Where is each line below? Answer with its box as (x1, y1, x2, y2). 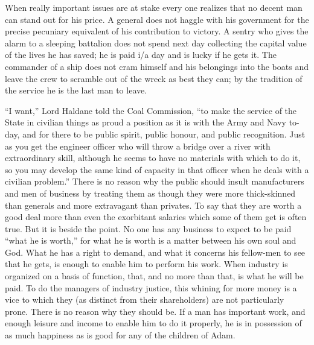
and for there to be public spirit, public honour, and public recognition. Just (22, 127, 306, 140)
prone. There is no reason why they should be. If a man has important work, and (5, 305, 306, 317)
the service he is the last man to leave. (5, 84, 147, 97)
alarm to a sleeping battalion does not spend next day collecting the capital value (5, 36, 307, 49)
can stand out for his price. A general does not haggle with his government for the (5, 13, 309, 25)
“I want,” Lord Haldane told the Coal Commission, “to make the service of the (5, 104, 297, 116)
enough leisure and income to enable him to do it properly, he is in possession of (5, 317, 302, 329)
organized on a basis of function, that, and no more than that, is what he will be (5, 270, 304, 282)
